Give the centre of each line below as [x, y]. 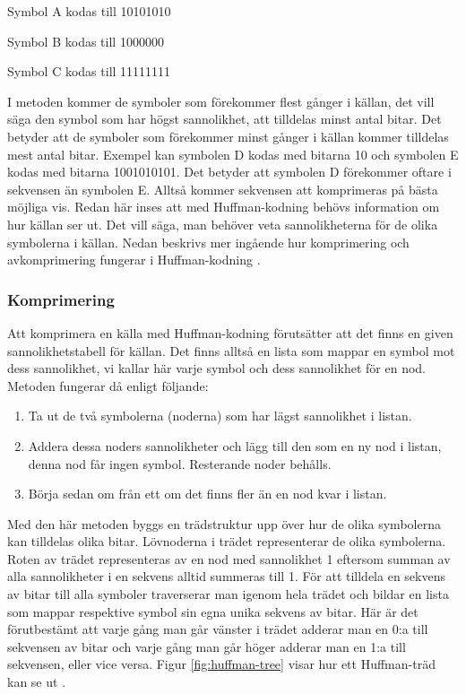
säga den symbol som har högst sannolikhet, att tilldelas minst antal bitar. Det [224, 119]
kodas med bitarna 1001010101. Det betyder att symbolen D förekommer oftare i [229, 172]
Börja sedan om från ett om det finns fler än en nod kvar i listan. [207, 494]
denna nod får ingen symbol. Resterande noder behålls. [180, 463]
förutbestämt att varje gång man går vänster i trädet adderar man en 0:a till [218, 629]
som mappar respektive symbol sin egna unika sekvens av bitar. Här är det [213, 611]
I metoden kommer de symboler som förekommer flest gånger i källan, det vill [221, 101]
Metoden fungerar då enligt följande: [108, 385]
